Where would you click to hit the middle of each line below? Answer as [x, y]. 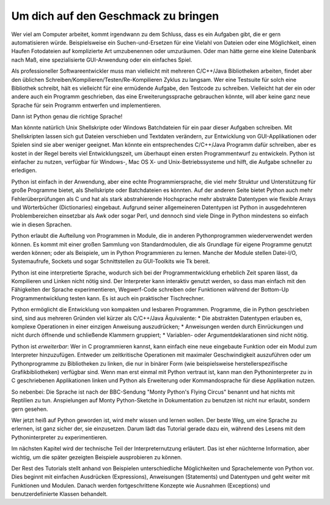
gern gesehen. [30, 409]
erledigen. [24, 171]
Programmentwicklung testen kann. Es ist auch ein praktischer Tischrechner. [108, 298]
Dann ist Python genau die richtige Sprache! [67, 117]
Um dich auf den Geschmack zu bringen [115, 16]
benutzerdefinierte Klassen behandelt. [60, 494]
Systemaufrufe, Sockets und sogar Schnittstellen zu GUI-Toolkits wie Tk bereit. [111, 261]
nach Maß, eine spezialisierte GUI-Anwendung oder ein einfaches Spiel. [102, 60]
